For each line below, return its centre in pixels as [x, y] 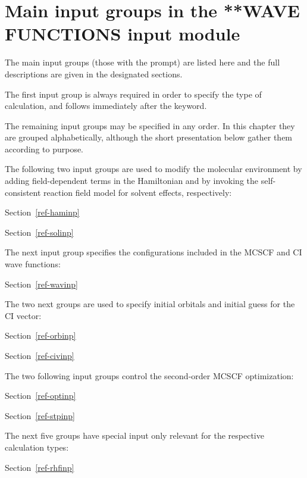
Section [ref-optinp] [40, 396]
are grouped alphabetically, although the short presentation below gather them [149, 137]
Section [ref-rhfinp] [40, 467]
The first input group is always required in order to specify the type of [133, 94]
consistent [23, 192]
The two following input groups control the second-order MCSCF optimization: [149, 375]
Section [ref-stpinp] [40, 415]
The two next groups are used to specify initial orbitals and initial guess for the [150, 304]
